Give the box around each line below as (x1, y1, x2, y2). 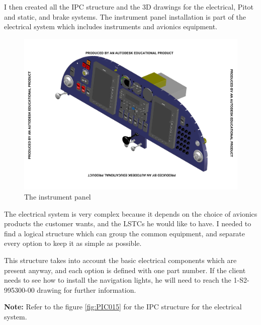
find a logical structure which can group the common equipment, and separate (4, 228, 245, 238)
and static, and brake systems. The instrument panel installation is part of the (4, 11, 246, 22)
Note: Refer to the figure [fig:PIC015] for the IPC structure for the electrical (4, 301, 242, 312)
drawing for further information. (37, 284, 136, 295)
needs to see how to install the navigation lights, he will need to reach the (4, 275, 231, 285)
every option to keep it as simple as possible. (4, 238, 142, 248)
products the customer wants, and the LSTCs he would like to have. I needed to (4, 218, 251, 229)
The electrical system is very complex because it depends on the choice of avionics (4, 208, 257, 219)
